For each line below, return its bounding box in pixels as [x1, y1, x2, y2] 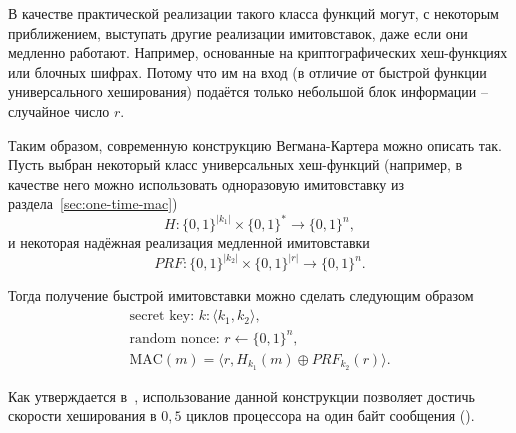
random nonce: [129, 331, 220, 346]
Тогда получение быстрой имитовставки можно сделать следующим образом [8, 285, 474, 306]
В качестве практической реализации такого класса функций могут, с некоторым [8, 3, 499, 23]
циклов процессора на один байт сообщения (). [186, 405, 475, 426]
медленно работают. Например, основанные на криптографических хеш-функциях [8, 42, 508, 63]
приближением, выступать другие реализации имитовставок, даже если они [8, 22, 468, 43]
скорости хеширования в [8, 405, 157, 426]
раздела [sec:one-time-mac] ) [8, 193, 178, 214]
